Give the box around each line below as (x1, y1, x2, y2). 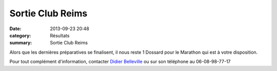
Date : (9, 26, 22, 32)
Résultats (50, 32, 70, 38)
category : (9, 32, 31, 38)
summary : (9, 40, 32, 46)
